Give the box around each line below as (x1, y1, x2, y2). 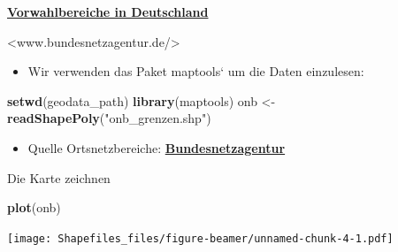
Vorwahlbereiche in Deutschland (7, 3, 209, 20)
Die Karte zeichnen (7, 168, 111, 187)
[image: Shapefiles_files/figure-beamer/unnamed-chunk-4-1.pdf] (7, 232, 394, 245)
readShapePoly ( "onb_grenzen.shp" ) (7, 109, 211, 127)
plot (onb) (7, 198, 61, 217)
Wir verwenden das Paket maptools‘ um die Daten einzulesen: (27, 62, 364, 80)
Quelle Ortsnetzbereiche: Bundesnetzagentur (27, 138, 286, 157)
